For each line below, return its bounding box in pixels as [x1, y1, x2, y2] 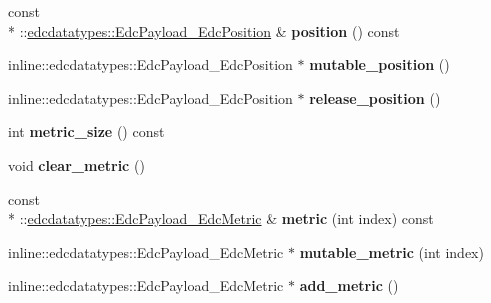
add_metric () [299, 275, 399, 296]
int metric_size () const [8, 121, 165, 142]
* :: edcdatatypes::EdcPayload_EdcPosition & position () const [8, 20, 400, 41]
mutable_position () [309, 54, 450, 75]
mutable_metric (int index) [299, 241, 484, 262]
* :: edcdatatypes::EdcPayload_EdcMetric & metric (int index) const [8, 208, 434, 229]
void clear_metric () [8, 154, 145, 175]
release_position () [309, 87, 441, 108]
